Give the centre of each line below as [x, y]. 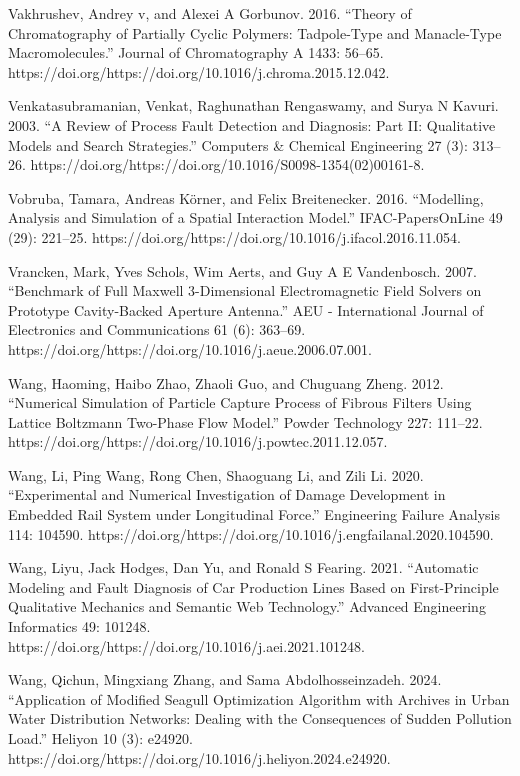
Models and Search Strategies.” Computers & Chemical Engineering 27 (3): [238, 144]
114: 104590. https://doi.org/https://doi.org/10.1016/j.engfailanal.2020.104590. [251, 533]
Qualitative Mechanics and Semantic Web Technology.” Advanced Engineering [247, 606]
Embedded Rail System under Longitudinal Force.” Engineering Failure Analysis [254, 514]
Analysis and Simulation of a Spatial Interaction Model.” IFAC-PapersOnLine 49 [255, 217]
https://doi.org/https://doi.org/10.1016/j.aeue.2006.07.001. [190, 348]
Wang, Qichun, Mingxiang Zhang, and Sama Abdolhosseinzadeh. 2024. [225, 679]
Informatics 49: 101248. [79, 626]
